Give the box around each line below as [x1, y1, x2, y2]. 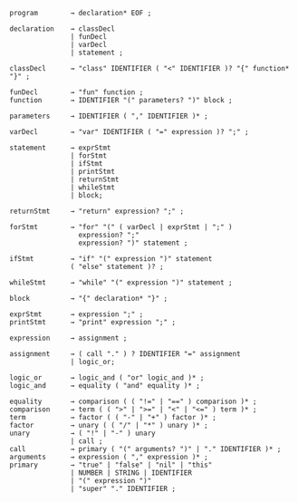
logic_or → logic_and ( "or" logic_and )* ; [9, 373, 205, 382]
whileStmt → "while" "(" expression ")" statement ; [9, 278, 233, 287]
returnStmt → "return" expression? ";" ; [9, 207, 184, 216]
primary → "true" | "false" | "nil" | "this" [9, 460, 213, 469]
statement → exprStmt [9, 143, 111, 152]
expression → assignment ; [9, 333, 128, 343]
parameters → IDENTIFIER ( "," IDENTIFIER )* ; [9, 111, 208, 121]
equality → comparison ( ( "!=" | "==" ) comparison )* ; [9, 397, 257, 406]
